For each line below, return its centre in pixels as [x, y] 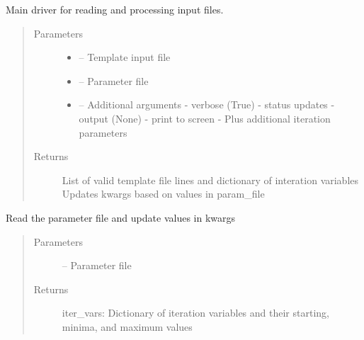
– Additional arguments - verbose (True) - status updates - [207, 104]
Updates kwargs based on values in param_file [163, 194]
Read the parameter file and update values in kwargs [121, 217]
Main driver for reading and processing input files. [115, 9]
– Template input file [125, 57]
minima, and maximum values [127, 326]
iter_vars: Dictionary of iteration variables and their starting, [195, 313]
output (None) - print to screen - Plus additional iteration [205, 118]
